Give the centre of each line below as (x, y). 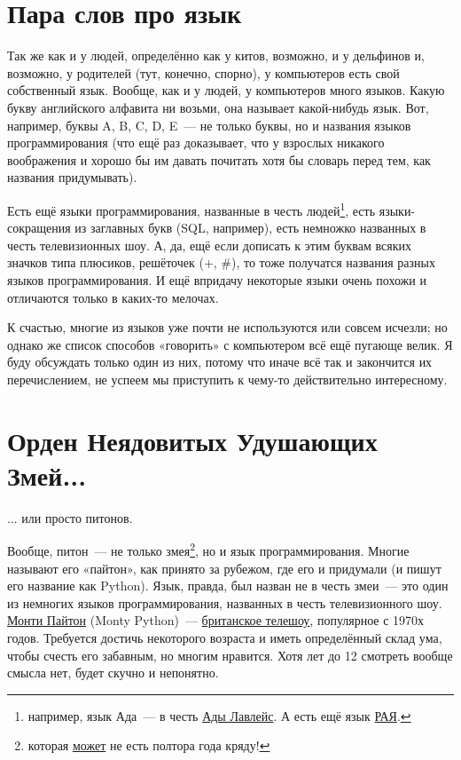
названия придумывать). (72, 177)
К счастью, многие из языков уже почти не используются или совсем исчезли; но (227, 327)
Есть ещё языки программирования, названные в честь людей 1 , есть (191, 209)
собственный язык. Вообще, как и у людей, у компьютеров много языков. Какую (226, 90)
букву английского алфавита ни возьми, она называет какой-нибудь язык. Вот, (218, 107)
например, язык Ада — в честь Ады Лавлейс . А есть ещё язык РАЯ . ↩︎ (219, 715)
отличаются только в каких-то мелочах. (113, 297)
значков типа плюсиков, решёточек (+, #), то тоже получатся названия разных (221, 262)
